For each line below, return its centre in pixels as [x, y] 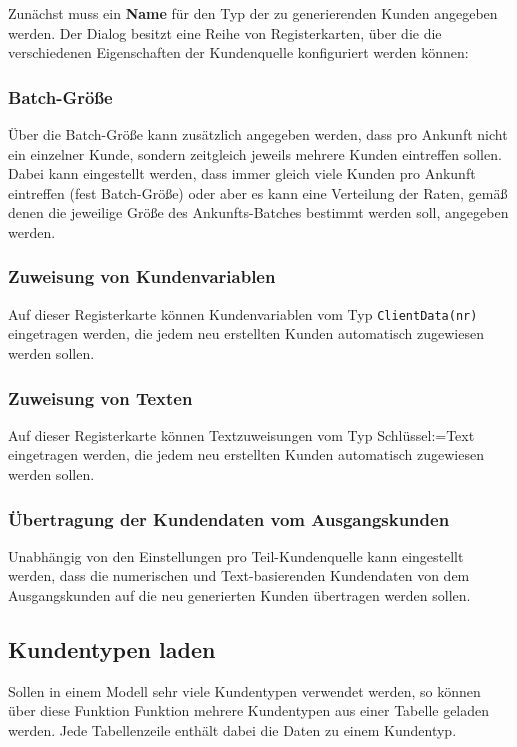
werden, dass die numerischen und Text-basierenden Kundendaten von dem [239, 575]
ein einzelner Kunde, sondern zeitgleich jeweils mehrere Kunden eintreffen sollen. [255, 153]
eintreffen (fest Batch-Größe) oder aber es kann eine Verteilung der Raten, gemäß [258, 192]
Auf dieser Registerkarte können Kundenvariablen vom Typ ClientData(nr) [243, 313]
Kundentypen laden [112, 649]
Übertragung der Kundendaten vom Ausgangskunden [229, 518]
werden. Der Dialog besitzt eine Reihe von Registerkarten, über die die [225, 32]
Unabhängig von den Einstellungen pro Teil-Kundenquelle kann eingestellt [236, 555]
